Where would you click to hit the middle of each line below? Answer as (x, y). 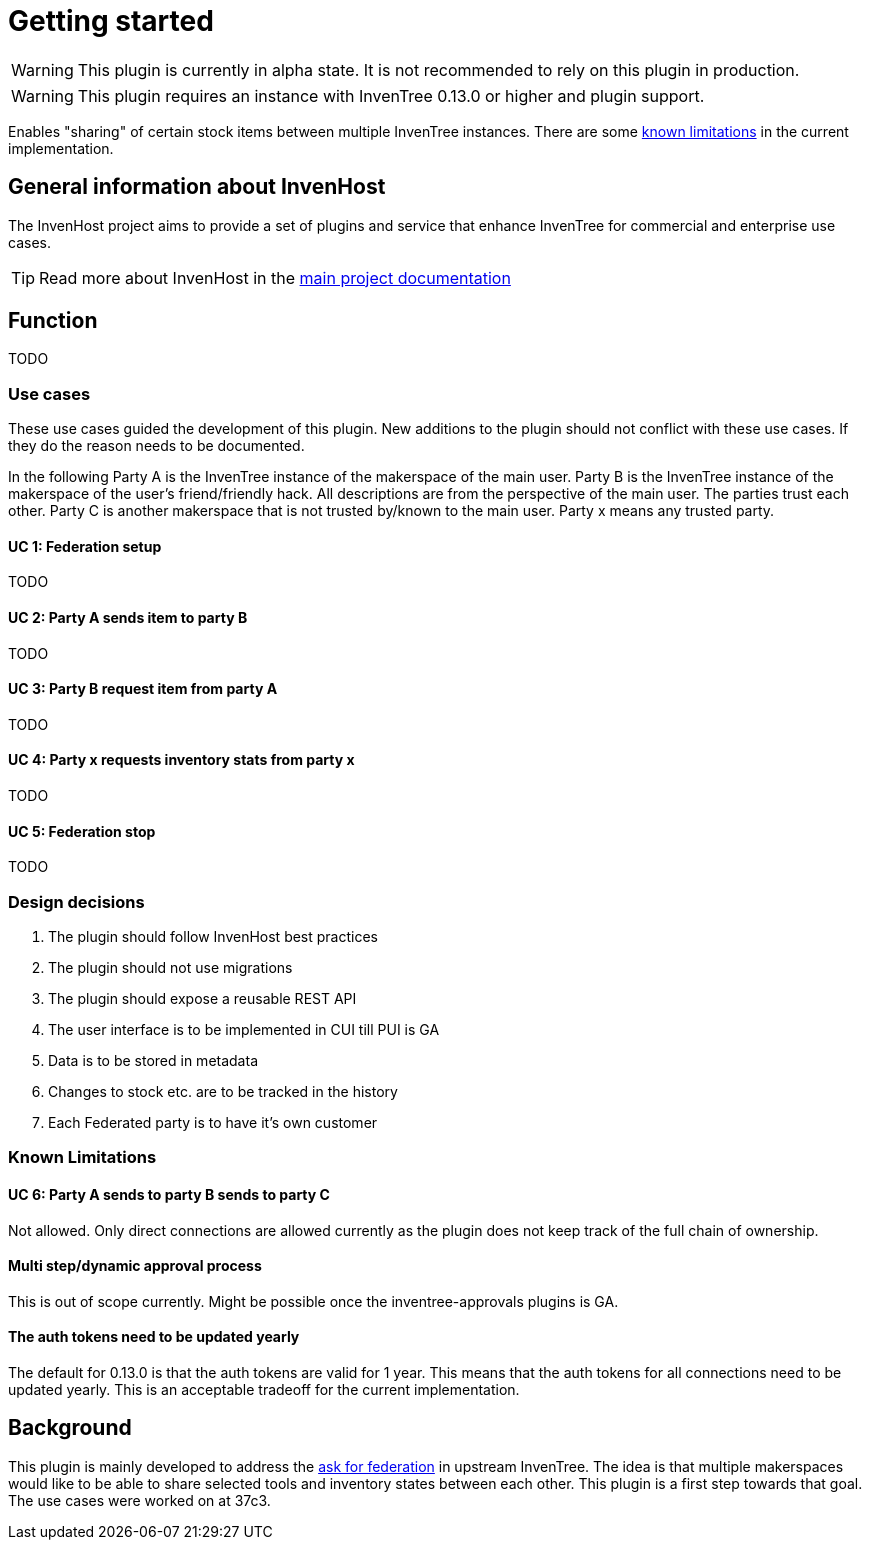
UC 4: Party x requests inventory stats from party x (181, 760)
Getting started (111, 21)
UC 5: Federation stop (82, 831)
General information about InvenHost (197, 187)
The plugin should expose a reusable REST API (202, 999)
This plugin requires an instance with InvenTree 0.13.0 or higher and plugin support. (391, 95)
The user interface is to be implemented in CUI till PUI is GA (244, 1030)
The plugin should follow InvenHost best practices (213, 937)
